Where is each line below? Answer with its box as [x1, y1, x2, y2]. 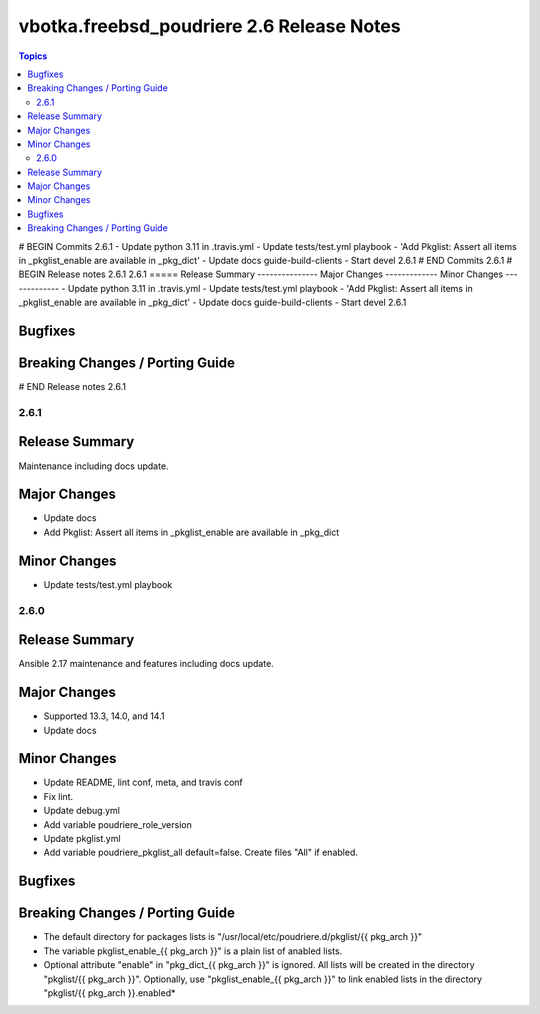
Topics [18, 50, 48, 62]
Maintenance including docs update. [18, 460, 169, 472]
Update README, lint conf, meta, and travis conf [43, 776, 244, 789]
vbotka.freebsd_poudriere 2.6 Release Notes [18, 15, 401, 37]
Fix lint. [43, 790, 74, 802]
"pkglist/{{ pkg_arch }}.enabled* [43, 986, 176, 999]
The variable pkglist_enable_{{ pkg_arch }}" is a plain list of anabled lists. [43, 945, 343, 957]
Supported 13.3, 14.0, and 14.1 [43, 710, 165, 722]
